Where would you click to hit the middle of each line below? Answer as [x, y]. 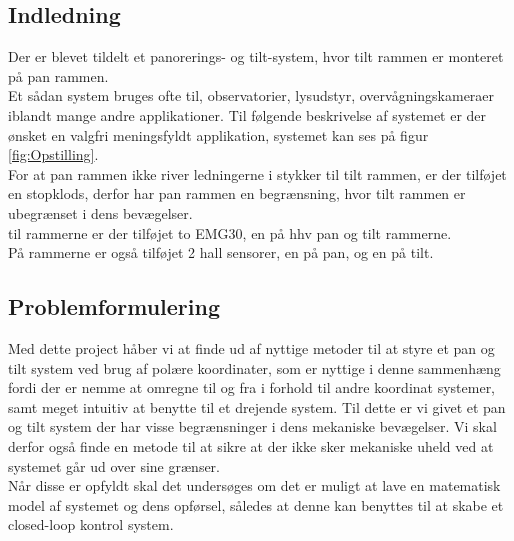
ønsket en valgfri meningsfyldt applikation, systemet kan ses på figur [218, 134]
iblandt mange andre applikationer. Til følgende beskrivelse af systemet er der [247, 114]
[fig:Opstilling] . [53, 154]
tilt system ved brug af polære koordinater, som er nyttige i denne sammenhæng [254, 367]
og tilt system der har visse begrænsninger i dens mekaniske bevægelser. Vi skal [252, 426]
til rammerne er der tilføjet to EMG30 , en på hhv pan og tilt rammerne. [230, 232]
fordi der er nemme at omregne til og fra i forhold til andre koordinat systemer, [252, 387]
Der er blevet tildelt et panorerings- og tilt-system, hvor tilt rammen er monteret [256, 56]
